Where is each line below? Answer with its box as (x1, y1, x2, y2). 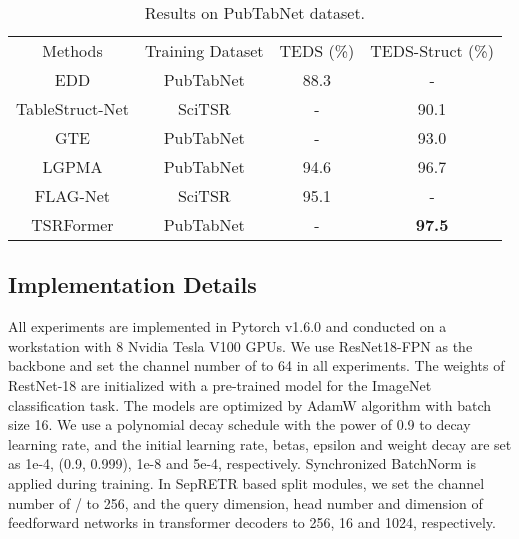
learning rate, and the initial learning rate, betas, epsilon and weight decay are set (8, 433, 512, 454)
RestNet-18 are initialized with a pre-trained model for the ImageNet (8, 374, 432, 395)
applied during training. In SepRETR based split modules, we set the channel (8, 472, 485, 493)
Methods (42, 39, 103, 62)
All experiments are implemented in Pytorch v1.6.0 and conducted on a (8, 316, 447, 337)
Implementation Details (8, 269, 257, 300)
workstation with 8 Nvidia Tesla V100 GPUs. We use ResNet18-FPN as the (8, 335, 473, 356)
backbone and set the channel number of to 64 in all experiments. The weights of (8, 355, 505, 376)
